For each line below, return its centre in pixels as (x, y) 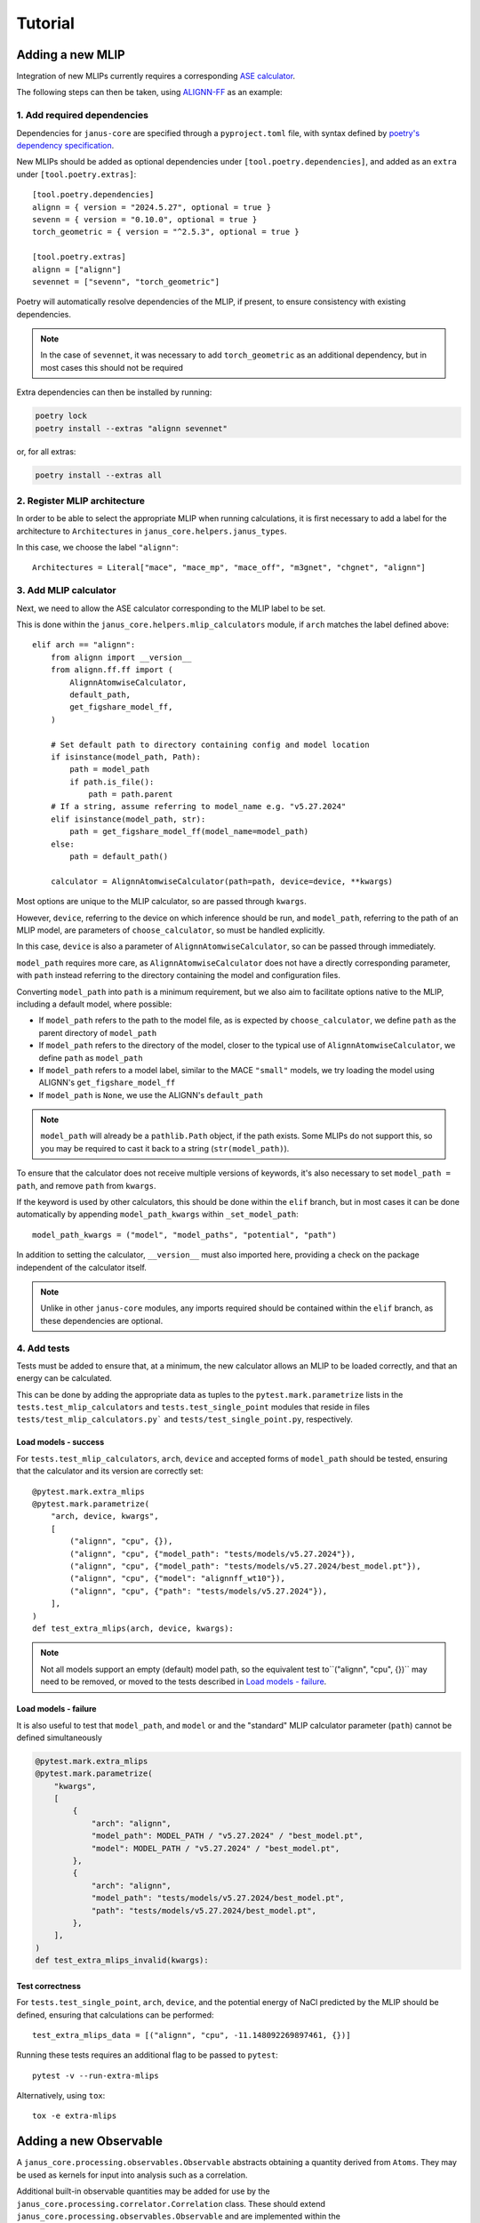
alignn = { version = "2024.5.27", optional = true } (152, 207)
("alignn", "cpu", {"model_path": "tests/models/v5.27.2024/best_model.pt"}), (245, 1566)
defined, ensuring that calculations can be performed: (115, 2015)
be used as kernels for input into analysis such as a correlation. (132, 2175)
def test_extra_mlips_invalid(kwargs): (122, 1960)
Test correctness (49, 1986)
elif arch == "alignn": (84, 645)
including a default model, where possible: (94, 1004)
